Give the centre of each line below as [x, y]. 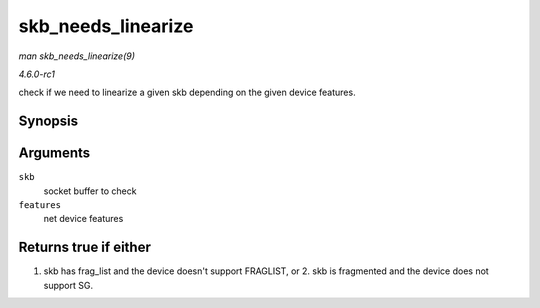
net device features [83, 219]
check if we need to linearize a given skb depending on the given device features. [187, 92]
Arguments [54, 153]
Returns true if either [85, 247]
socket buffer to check [90, 191]
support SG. [68, 285]
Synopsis [48, 121]
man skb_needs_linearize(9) [76, 56]
